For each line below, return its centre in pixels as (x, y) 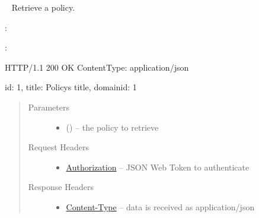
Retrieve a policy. (43, 7)
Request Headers (59, 147)
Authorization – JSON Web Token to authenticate (158, 167)
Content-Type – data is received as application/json (160, 206)
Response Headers (61, 187)
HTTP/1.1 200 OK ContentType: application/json (97, 67)
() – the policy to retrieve (112, 127)
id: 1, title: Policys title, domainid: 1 (71, 87)
